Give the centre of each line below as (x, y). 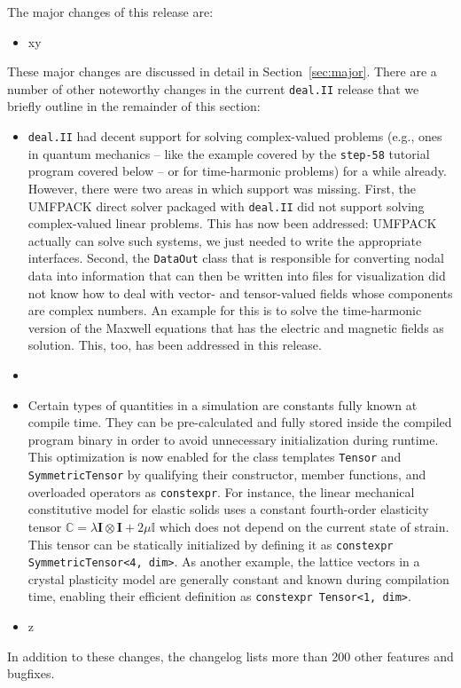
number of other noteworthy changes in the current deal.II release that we (213, 88)
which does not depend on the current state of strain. (304, 526)
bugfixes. (31, 673)
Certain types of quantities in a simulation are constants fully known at (223, 404)
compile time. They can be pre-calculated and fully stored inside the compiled (240, 422)
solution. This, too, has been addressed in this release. (175, 345)
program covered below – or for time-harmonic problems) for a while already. (237, 171)
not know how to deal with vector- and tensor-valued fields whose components (240, 293)
